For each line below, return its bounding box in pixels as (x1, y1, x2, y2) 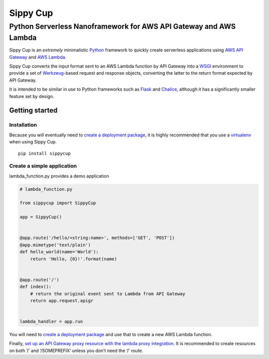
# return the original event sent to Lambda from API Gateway (30, 291, 185, 296)
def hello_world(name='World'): (19, 249, 99, 255)
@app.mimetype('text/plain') (19, 242, 91, 247)
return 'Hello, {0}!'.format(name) (30, 256, 117, 261)
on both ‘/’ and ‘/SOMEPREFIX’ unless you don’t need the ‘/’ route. (9, 348, 143, 354)
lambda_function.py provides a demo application (9, 173, 110, 179)
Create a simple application (9, 162, 77, 169)
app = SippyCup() (19, 214, 62, 220)
